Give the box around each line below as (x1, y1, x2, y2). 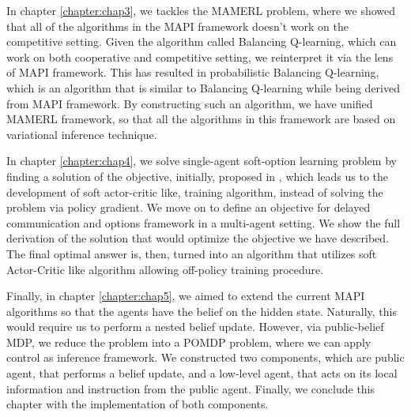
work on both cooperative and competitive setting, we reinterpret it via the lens (6, 48, 394, 65)
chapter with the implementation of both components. (6, 396, 269, 412)
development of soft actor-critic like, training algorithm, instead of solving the (6, 183, 383, 200)
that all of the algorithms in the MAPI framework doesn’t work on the (6, 17, 349, 34)
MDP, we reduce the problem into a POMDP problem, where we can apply (6, 333, 371, 350)
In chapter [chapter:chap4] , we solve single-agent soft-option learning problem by (6, 152, 397, 169)
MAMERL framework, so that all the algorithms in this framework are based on (6, 111, 396, 127)
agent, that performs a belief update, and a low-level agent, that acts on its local (6, 365, 398, 381)
